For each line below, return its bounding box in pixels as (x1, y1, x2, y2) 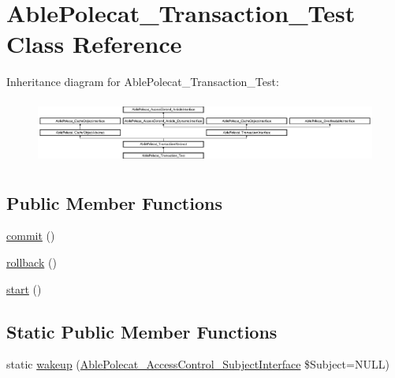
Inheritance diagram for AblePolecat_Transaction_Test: (6, 73, 279, 90)
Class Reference (6, 28, 182, 60)
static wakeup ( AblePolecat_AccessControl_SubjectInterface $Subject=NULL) (6, 356, 389, 372)
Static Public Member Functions (6, 319, 278, 343)
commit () (6, 227, 55, 244)
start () (6, 280, 42, 297)
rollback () (6, 253, 57, 270)
